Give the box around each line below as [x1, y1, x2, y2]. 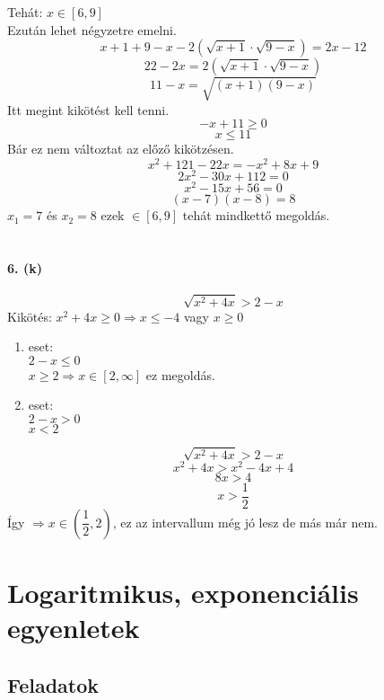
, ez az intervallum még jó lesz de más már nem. [112, 512, 378, 531]
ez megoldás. [145, 365, 215, 384]
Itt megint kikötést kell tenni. [7, 100, 170, 119]
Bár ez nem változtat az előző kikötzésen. [7, 139, 234, 158]
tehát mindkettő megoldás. [182, 206, 330, 225]
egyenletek [7, 609, 140, 646]
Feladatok [7, 670, 100, 698]
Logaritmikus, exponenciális [7, 573, 359, 610]
